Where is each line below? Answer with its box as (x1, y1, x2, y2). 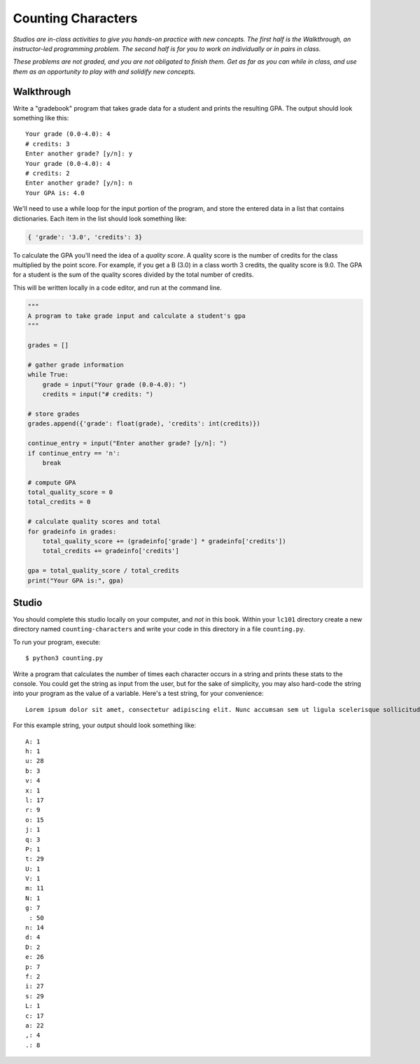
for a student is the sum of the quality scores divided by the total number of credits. (13, 270, 254, 279)
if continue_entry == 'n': (27, 449, 120, 457)
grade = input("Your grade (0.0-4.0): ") (42, 380, 187, 388)
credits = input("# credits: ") (42, 391, 154, 398)
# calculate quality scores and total (27, 518, 161, 526)
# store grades (27, 409, 80, 418)
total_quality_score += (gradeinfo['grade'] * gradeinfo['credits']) (42, 538, 286, 545)
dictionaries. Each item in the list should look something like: (13, 214, 187, 223)
